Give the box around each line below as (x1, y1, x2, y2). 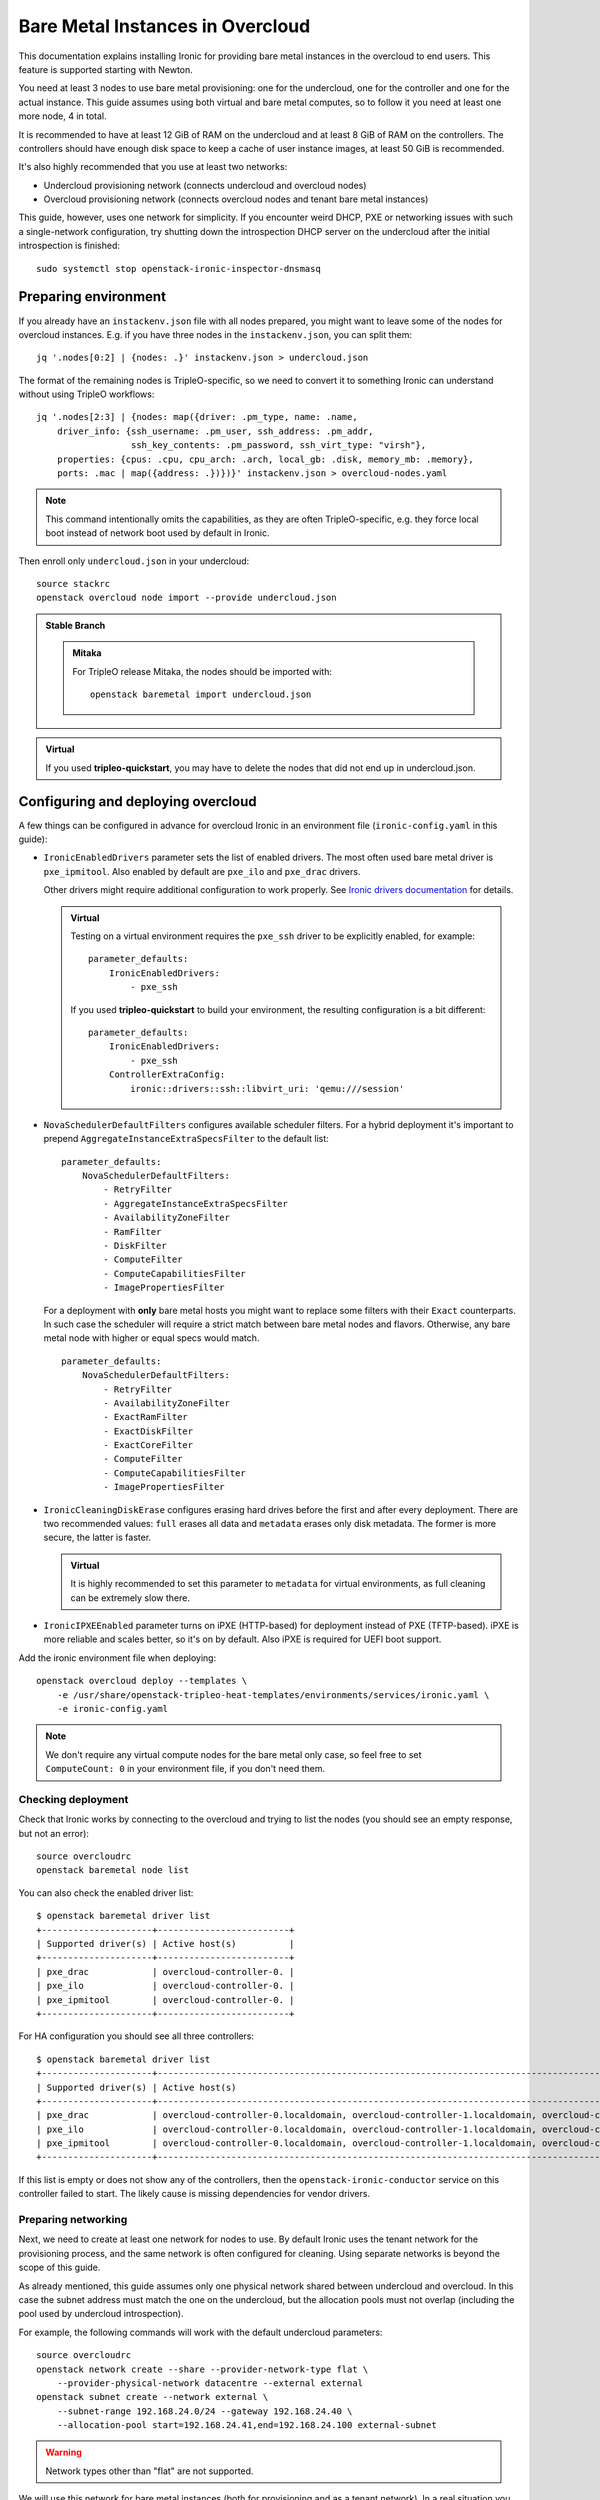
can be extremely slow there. (70, 1591, 190, 1604)
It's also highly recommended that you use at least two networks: (18, 161, 288, 173)
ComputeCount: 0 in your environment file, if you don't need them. (45, 1763, 326, 1775)
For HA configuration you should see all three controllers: (18, 2030, 255, 2042)
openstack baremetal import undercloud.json (90, 688, 312, 700)
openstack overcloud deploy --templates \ (36, 1675, 248, 1687)
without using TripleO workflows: (18, 388, 155, 400)
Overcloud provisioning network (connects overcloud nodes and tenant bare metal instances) (43, 193, 429, 205)
